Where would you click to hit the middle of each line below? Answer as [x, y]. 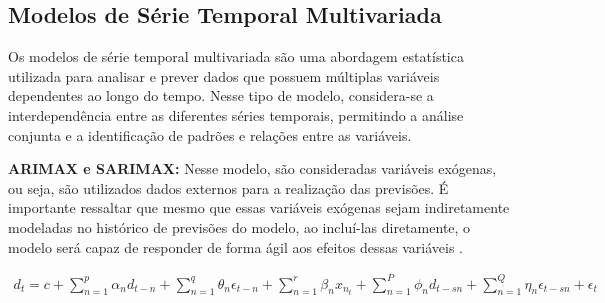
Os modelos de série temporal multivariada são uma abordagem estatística [236, 56]
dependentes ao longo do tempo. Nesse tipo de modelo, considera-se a [221, 95]
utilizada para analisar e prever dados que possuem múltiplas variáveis [224, 75]
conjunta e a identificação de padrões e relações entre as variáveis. [210, 134]
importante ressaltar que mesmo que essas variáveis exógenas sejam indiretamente [259, 207]
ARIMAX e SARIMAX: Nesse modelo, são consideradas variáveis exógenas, [252, 168]
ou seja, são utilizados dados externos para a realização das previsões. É [228, 187]
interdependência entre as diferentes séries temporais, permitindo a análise [236, 114]
